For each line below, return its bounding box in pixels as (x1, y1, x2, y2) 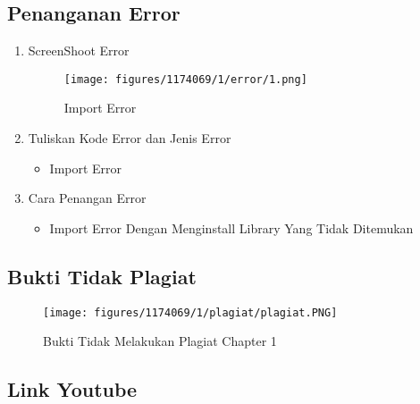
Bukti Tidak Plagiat (7, 262, 197, 290)
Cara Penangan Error (28, 189, 147, 207)
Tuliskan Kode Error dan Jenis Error (28, 129, 231, 147)
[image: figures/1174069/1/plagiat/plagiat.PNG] (43, 306, 338, 319)
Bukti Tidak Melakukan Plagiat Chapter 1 (43, 332, 277, 350)
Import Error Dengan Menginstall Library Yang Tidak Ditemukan (49, 218, 414, 237)
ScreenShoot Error (28, 41, 130, 60)
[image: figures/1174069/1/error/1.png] (63, 72, 307, 86)
